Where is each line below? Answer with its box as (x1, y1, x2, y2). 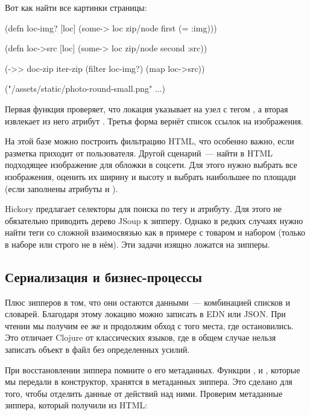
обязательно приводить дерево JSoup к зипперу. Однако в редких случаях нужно (5, 214, 303, 227)
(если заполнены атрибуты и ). (5, 182, 118, 195)
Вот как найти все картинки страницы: (5, 1, 147, 13)
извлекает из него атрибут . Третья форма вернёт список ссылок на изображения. (5, 114, 303, 127)
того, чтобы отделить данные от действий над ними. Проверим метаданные (5, 387, 283, 399)
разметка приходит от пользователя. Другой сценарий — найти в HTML (5, 146, 273, 159)
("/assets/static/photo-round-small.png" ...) (5, 82, 166, 95)
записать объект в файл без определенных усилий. (5, 343, 190, 356)
